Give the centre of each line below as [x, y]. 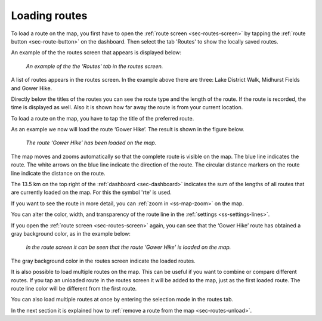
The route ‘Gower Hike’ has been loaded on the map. [91, 143]
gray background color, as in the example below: [71, 233]
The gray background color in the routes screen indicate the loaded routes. [103, 261]
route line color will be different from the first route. [74, 288]
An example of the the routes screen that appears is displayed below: [96, 53]
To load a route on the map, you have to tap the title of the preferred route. [103, 118]
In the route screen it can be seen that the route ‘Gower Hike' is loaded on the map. [129, 247]
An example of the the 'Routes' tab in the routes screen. [95, 66]
